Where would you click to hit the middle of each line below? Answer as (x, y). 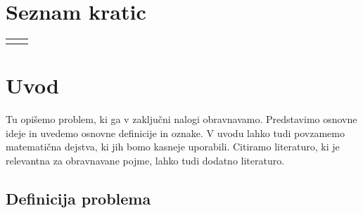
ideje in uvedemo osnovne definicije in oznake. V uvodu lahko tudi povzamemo (175, 133)
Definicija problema (78, 199)
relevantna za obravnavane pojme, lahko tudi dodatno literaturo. (145, 161)
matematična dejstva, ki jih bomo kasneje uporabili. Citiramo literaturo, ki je (173, 147)
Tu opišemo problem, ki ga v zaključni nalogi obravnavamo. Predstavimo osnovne (181, 119)
